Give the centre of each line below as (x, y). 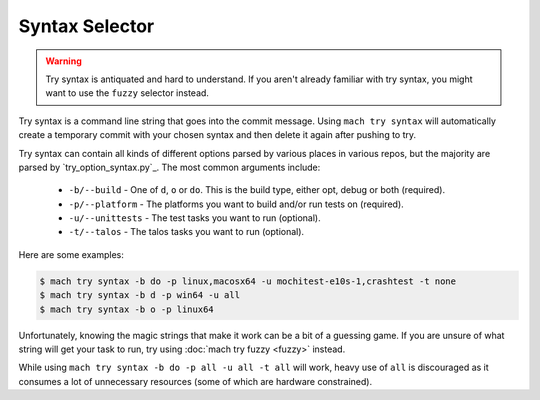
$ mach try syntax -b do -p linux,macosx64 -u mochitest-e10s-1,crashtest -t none (248, 281)
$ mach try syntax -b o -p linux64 (126, 309)
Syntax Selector (86, 26)
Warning (63, 61)
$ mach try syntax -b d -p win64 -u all (139, 295)
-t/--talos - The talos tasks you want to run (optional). (186, 232)
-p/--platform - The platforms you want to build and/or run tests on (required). (236, 204)
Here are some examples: (71, 254)
